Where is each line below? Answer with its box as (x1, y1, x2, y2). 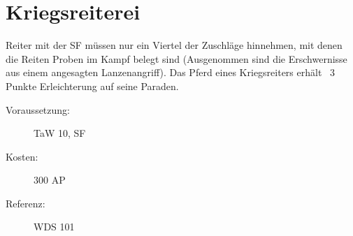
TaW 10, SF (34, 126, 86, 140)
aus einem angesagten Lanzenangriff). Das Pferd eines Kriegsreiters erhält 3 (6, 65, 336, 80)
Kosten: (6, 149, 38, 163)
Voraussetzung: (6, 102, 70, 117)
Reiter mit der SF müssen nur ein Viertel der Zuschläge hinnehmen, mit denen (6, 38, 343, 52)
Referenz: (6, 196, 45, 210)
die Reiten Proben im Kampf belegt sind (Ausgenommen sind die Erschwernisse (6, 51, 347, 66)
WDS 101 (34, 219, 75, 234)
